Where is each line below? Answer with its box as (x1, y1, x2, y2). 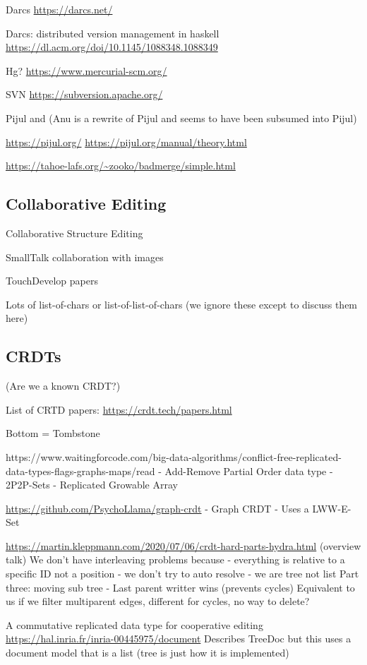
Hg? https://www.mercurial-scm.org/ (6, 63, 167, 78)
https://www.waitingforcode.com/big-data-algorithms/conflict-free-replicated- (6, 449, 342, 464)
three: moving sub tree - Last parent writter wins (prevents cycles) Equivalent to (6, 580, 355, 594)
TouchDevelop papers (6, 273, 98, 288)
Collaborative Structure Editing (6, 225, 143, 240)
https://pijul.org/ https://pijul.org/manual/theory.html (6, 134, 247, 149)
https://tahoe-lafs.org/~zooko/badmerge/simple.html (6, 158, 236, 173)
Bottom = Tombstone (6, 426, 100, 441)
